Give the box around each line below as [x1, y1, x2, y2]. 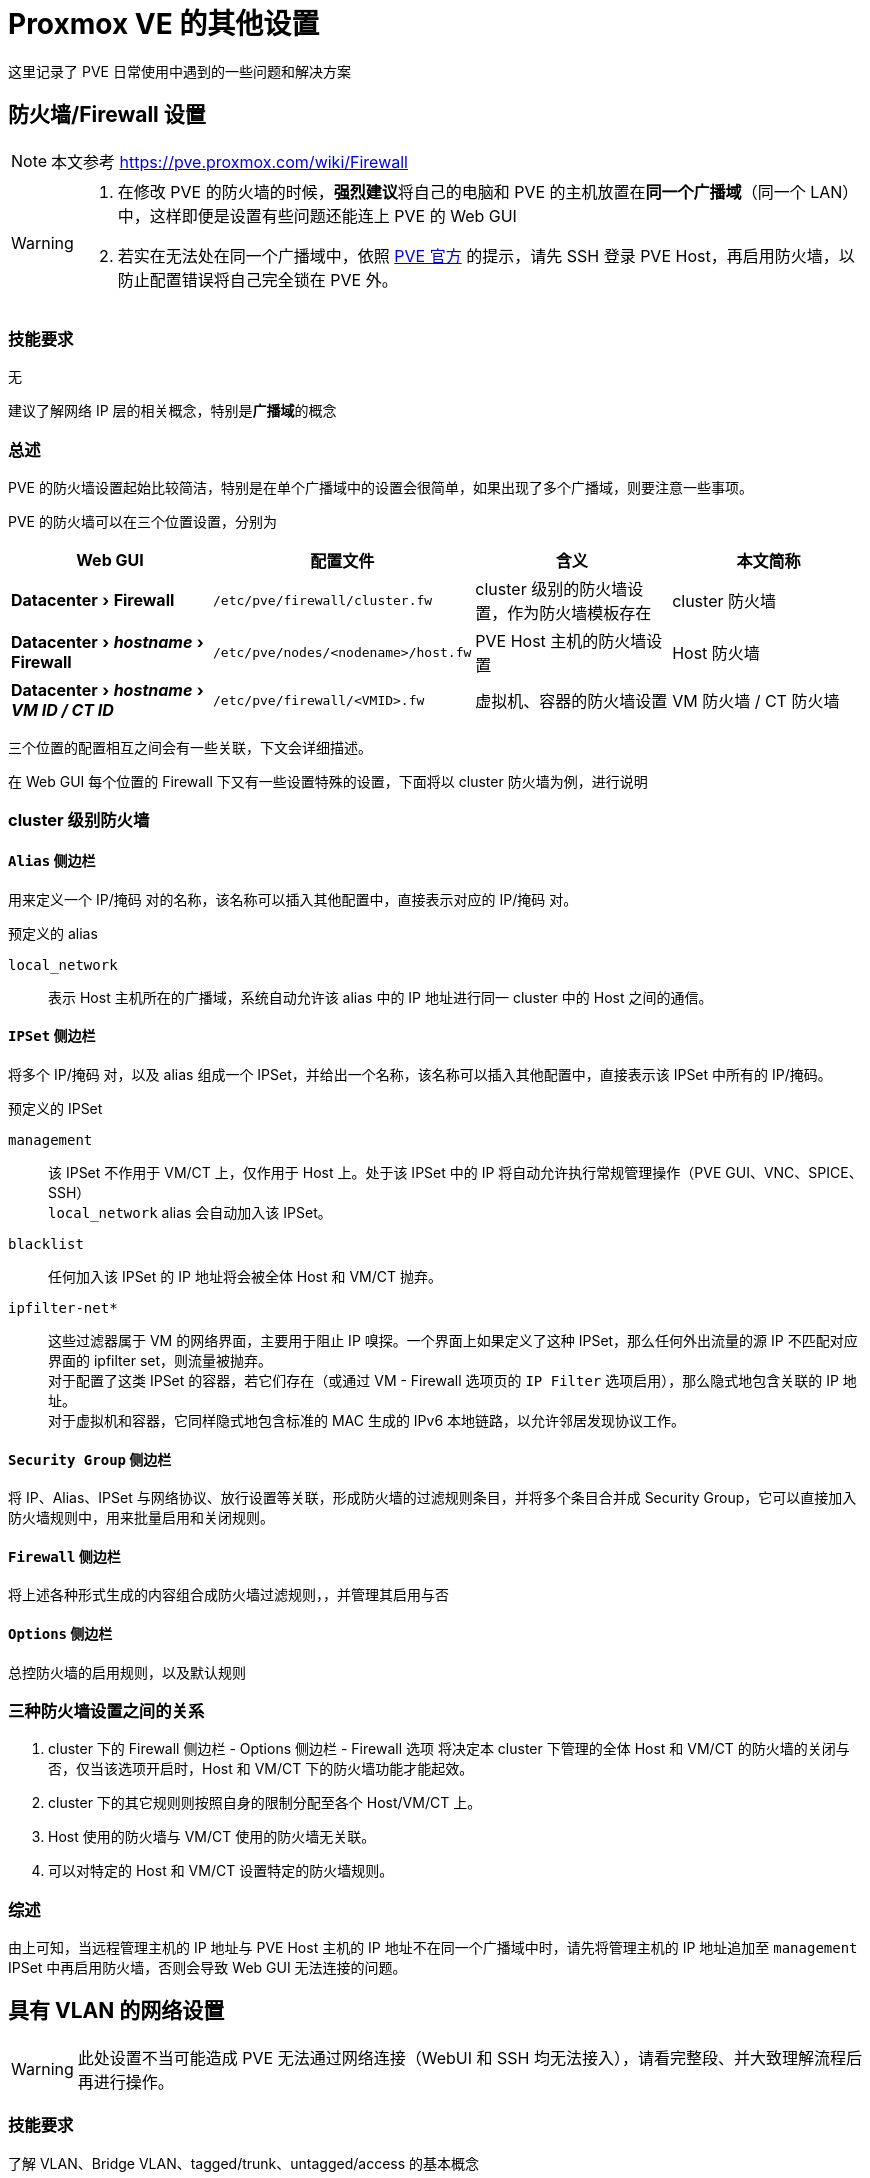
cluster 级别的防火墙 [475, 579, 628, 600]
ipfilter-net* [8, 1299, 118, 1316]
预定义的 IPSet [8, 1099, 103, 1117]
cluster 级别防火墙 [8, 810, 150, 831]
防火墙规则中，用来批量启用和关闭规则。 [8, 1509, 274, 1527]
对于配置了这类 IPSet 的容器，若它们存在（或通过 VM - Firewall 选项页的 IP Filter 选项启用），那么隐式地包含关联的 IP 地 [48, 1371, 857, 1389]
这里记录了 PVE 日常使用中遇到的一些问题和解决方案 [8, 62, 351, 80]
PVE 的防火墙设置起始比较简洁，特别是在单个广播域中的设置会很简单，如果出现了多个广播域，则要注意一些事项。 [8, 479, 753, 497]
